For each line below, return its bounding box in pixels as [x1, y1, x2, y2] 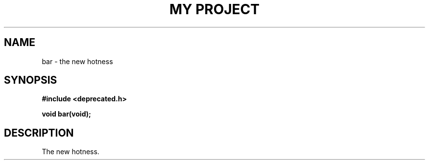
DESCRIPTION [4, 126, 74, 139]
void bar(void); [42, 110, 91, 118]
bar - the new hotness [42, 57, 113, 66]
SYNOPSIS [4, 74, 57, 87]
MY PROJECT [169, 1, 260, 18]
